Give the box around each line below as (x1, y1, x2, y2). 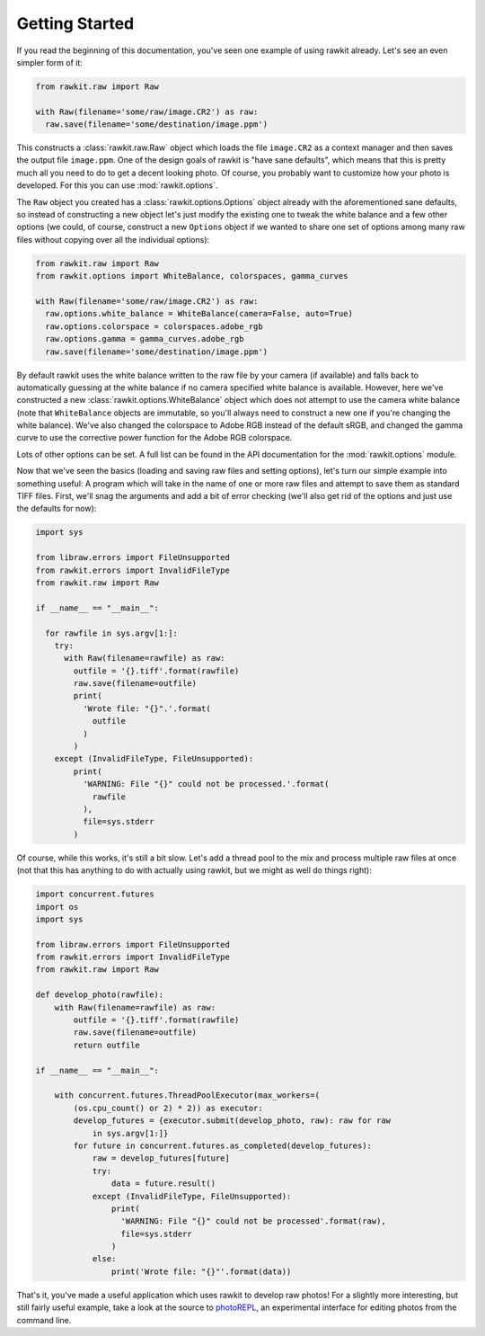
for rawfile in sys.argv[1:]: (45, 628, 179, 638)
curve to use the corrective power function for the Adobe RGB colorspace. (16, 432, 293, 443)
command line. (16, 1314, 72, 1325)
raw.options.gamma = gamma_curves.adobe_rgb (45, 334, 244, 344)
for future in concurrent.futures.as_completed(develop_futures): (73, 1140, 373, 1151)
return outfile (73, 1039, 141, 1050)
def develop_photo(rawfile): (35, 990, 164, 1000)
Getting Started (16, 13, 135, 33)
